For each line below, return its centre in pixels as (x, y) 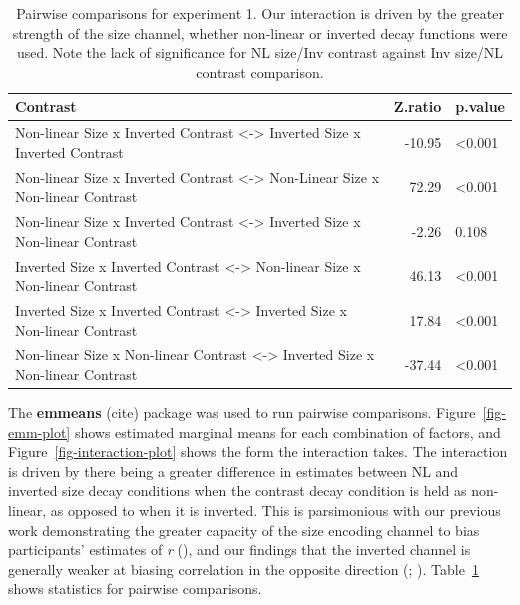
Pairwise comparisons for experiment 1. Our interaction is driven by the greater (260, 13)
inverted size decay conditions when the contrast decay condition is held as (237, 490)
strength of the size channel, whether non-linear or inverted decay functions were (260, 32)
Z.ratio (417, 106)
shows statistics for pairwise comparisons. (135, 588)
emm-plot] (39, 431)
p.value (480, 106)
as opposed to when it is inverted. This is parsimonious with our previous (275, 510)
